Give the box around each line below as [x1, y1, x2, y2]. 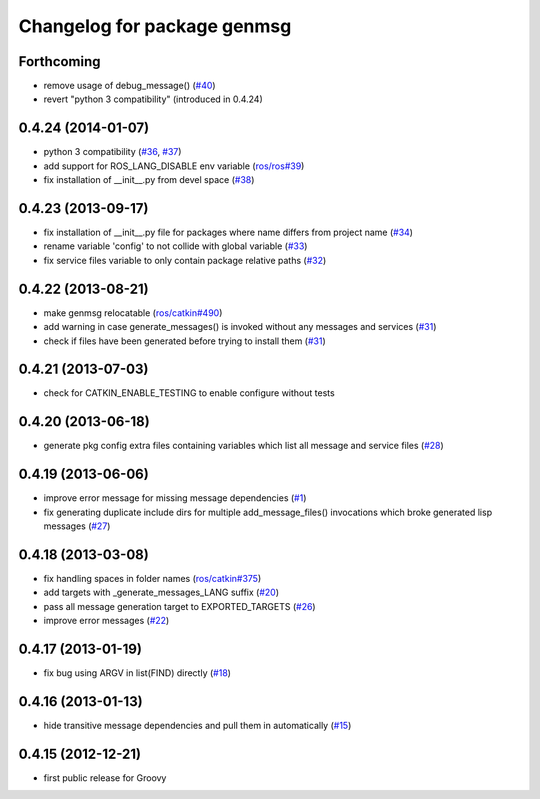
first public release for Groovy [43, 771, 167, 784]
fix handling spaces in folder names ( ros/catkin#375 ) [43, 572, 262, 584]
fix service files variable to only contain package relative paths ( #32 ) [43, 254, 327, 266]
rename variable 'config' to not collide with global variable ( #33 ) [43, 240, 308, 252]
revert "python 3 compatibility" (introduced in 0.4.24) [43, 93, 264, 105]
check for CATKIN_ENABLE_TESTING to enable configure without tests [43, 387, 335, 399]
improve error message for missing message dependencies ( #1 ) [43, 492, 307, 504]
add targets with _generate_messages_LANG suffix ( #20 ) [43, 586, 280, 599]
